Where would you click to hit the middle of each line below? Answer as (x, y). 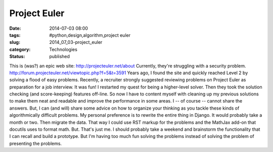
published (60, 57)
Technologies (63, 49)
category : (20, 49)
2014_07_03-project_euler (76, 42)
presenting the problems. (36, 143)
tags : (15, 35)
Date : (15, 28)
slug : (15, 42)
